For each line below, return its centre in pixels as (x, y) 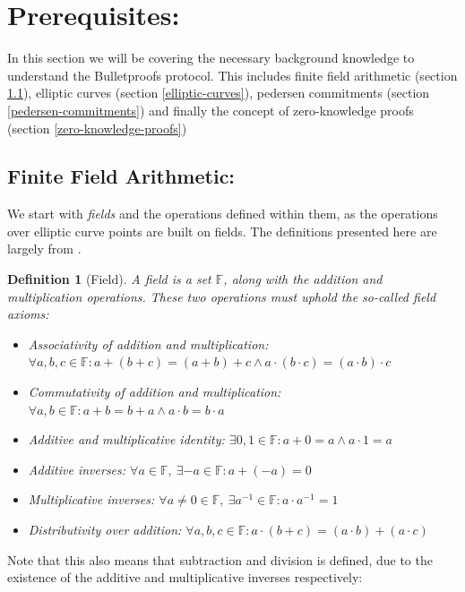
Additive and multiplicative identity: (126, 439)
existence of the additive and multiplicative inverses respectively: (185, 577)
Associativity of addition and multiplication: (148, 343)
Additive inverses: (77, 469)
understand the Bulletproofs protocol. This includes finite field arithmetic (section (232, 75)
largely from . (44, 249)
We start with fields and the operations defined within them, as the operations (223, 214)
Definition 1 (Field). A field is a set (109, 279)
